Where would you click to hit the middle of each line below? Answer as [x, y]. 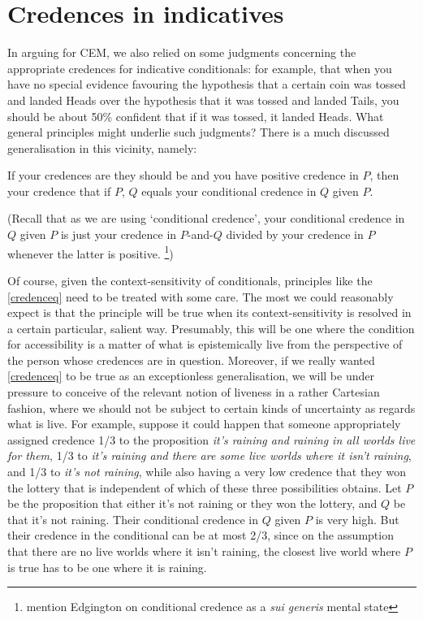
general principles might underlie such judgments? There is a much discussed [199, 132]
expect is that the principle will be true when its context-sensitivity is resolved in [209, 312]
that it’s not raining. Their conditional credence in [133, 519]
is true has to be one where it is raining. [107, 567]
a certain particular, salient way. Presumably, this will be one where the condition [211, 328]
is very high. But [357, 519]
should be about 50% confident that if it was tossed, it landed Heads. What [196, 116]
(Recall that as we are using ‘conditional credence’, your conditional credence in [206, 218]
